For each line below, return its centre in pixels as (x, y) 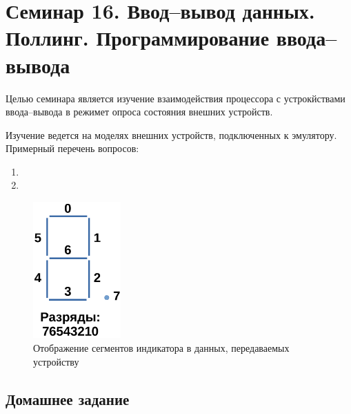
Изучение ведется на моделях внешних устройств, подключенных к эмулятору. (171, 134)
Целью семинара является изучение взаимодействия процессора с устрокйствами (175, 98)
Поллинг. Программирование (138, 38)
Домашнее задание (68, 398)
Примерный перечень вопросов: (72, 148)
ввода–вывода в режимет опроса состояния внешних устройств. (139, 112)
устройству (56, 361)
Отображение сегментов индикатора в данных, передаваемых (161, 348)
